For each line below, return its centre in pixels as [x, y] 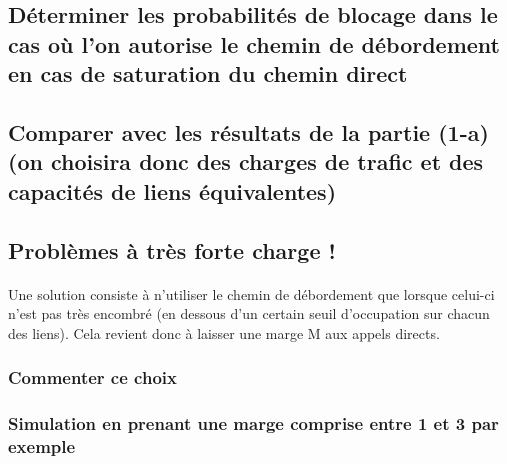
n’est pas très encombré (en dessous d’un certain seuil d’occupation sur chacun [249, 313]
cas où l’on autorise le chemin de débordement [254, 43]
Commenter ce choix [92, 377]
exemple [42, 445]
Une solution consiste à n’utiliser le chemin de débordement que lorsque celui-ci [251, 293]
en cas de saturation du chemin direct [208, 73]
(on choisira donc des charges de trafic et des [246, 161]
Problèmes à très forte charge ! [172, 249]
